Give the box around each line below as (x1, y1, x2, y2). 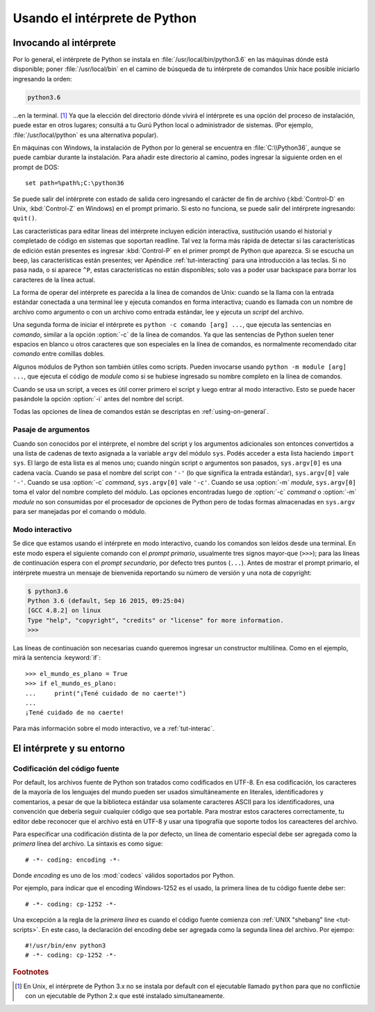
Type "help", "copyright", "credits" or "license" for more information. (27, 616, 284, 624)
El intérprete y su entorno (12, 742, 125, 754)
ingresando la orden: (12, 74, 72, 83)
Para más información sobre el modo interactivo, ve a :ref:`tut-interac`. (12, 724, 215, 732)
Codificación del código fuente (12, 764, 119, 773)
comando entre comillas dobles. (12, 350, 106, 358)
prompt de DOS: (12, 163, 59, 171)
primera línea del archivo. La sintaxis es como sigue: (12, 840, 163, 848)
